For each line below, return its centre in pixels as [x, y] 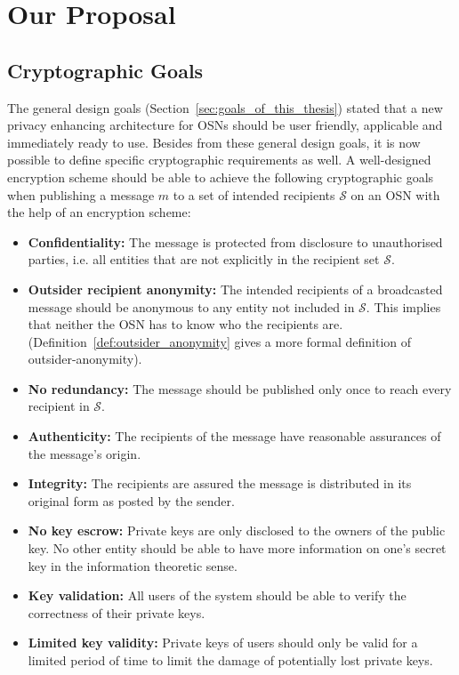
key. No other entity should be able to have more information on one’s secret [237, 548]
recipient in [59, 406]
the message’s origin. [85, 453]
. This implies [403, 306]
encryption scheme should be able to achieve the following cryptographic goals [221, 177]
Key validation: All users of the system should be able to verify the [217, 595]
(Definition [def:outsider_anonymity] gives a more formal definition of [220, 341]
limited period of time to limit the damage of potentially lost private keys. [230, 660]
